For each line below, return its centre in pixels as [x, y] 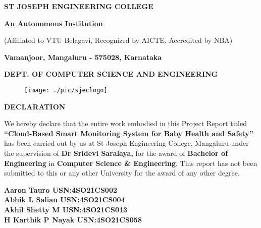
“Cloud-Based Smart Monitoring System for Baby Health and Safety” [129, 133]
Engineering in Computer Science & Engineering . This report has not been [131, 163]
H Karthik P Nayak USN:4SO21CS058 [73, 219]
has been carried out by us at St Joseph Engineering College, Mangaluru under [126, 143]
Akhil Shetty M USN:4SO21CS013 [66, 209]
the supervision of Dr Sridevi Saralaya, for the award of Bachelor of [116, 153]
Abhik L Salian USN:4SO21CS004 [65, 199]
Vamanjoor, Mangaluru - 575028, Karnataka [83, 57]
